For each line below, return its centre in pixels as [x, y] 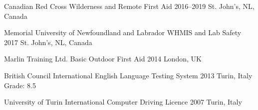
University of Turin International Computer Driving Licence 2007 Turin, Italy [123, 102]
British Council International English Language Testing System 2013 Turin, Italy [128, 75]
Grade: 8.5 [20, 85]
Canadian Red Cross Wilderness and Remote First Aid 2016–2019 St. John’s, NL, [129, 6]
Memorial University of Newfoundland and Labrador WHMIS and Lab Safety [123, 32]
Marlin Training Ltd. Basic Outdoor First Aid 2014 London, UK [103, 59]
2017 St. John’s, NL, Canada [48, 42]
